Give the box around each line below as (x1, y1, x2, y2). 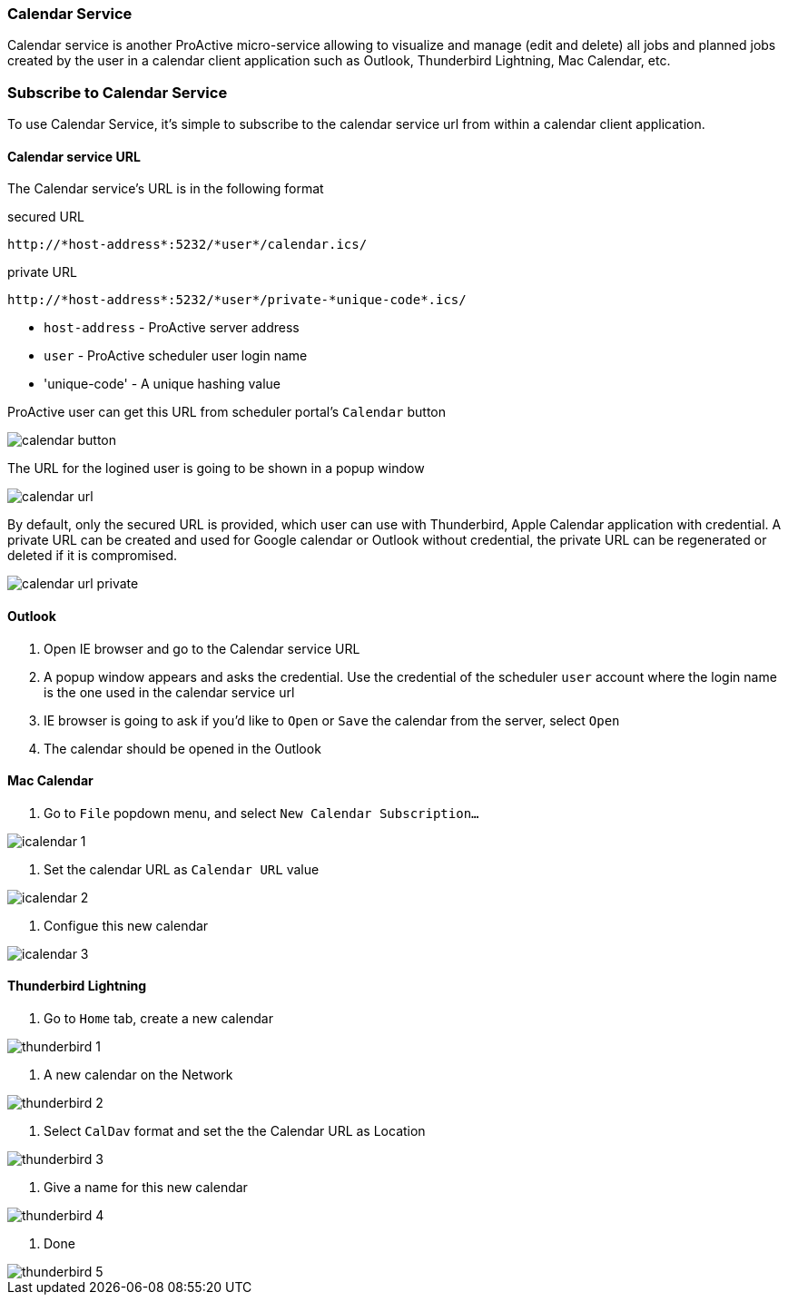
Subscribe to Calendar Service (7, 83, 228, 102)
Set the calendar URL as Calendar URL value (44, 861, 320, 877)
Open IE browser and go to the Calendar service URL (44, 640, 360, 656)
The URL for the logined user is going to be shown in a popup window (7, 460, 425, 477)
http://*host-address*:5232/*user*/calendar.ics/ (7, 237, 368, 252)
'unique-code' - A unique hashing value (44, 376, 281, 392)
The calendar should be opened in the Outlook (44, 740, 321, 756)
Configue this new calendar (44, 917, 209, 933)
